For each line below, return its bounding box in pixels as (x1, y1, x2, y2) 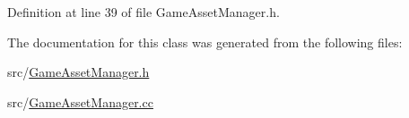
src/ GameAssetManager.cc (7, 92, 153, 111)
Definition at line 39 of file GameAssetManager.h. (7, 3, 280, 21)
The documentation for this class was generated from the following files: (7, 32, 403, 51)
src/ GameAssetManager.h (7, 63, 150, 81)
